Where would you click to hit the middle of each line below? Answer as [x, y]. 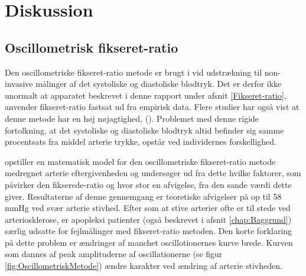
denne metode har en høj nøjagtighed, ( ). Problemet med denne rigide [132, 118]
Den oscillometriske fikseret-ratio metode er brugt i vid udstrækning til [134, 72]
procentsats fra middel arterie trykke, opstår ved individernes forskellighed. [141, 142]
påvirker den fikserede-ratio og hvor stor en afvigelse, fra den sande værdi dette [148, 184]
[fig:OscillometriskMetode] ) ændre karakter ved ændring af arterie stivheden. [144, 266]
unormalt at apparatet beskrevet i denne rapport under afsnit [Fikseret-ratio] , [146, 95]
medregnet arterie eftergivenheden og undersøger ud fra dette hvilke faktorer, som [153, 173]
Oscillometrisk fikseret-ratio [92, 47]
